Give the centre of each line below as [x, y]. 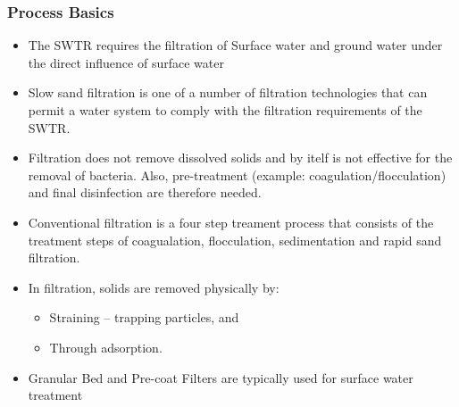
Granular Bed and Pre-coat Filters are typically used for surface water [221, 377]
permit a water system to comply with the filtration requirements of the [225, 110]
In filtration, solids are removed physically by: [154, 287]
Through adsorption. [106, 347]
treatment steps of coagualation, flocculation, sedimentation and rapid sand [235, 240]
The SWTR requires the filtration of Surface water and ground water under [235, 45]
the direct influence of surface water [126, 62]
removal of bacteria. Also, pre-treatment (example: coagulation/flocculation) [237, 174]
